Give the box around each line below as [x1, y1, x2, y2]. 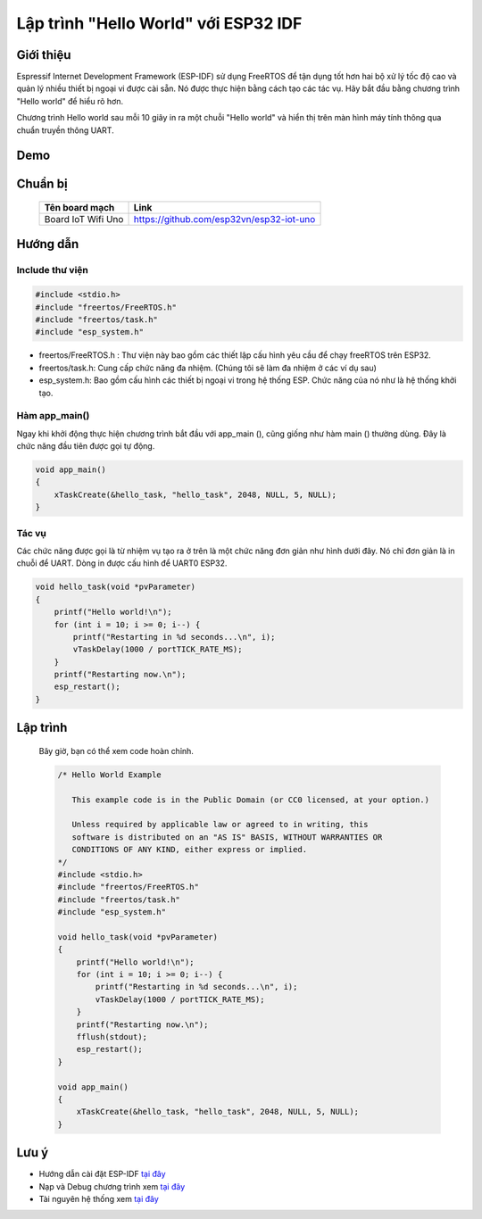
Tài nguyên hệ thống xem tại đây [38, 1194, 160, 1205]
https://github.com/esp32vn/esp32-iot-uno [133, 213, 316, 226]
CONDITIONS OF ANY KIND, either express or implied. [71, 844, 308, 855]
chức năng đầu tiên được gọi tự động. [16, 441, 155, 452]
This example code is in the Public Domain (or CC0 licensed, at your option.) [71, 794, 430, 805]
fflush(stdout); [76, 1032, 147, 1042]
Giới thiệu [16, 47, 71, 62]
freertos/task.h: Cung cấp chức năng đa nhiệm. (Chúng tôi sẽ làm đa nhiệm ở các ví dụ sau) [38, 362, 377, 373]
